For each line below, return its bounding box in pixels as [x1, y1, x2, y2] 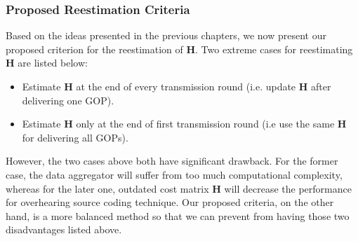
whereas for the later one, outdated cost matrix [6, 181, 209, 195]
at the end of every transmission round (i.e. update [76, 79, 296, 93]
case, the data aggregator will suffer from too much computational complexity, [6, 167, 343, 181]
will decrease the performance [224, 181, 352, 195]
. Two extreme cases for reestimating [195, 41, 353, 56]
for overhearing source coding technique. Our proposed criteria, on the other [6, 195, 334, 209]
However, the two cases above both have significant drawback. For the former [6, 153, 338, 168]
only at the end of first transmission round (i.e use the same [76, 116, 335, 131]
